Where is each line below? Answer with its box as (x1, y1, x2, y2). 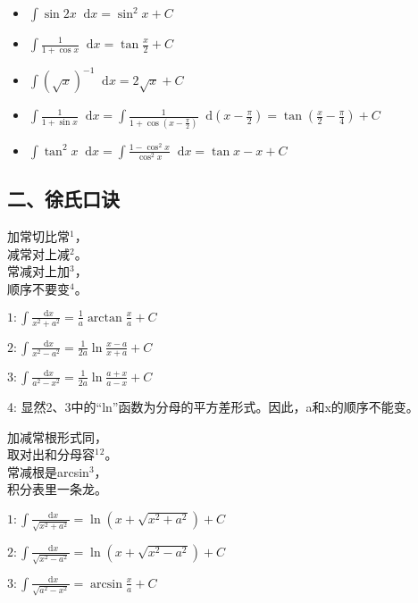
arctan (87, 311, 122, 324)
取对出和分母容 (7, 445, 95, 464)
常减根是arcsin (7, 462, 89, 481)
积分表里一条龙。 (7, 480, 107, 498)
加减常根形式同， (7, 427, 107, 446)
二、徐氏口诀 (7, 185, 120, 213)
